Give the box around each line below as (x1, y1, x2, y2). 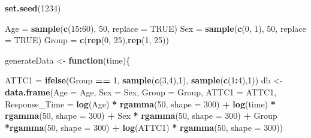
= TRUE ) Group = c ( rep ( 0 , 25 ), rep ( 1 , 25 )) (5, 34, 169, 46)
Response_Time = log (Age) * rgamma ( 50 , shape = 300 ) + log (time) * (5, 97, 276, 110)
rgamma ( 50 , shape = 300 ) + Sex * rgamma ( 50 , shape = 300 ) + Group (5, 109, 277, 122)
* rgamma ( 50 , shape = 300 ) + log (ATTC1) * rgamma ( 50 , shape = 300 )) (5, 121, 283, 133)
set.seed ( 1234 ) (5, 2, 61, 14)
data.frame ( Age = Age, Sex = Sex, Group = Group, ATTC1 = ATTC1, (5, 85, 277, 98)
